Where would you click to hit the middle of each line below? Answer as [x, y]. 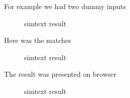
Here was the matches [38, 40]
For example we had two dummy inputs [65, 6]
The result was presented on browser [60, 74]
